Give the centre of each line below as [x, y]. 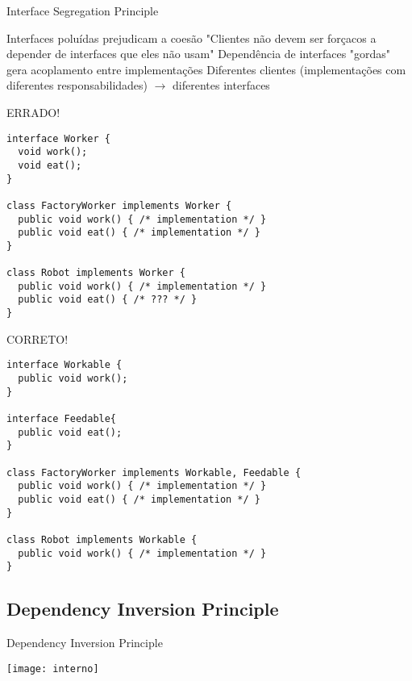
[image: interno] [53, 668]
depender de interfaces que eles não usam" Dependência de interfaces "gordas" [199, 54]
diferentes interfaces [221, 85]
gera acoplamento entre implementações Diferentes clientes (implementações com [206, 69]
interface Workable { [65, 365]
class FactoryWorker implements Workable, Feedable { [154, 472]
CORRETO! [37, 338]
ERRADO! [33, 112]
